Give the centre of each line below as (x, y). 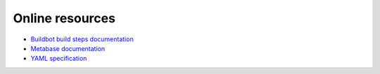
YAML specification (59, 59)
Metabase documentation (68, 48)
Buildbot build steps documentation (82, 39)
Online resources (64, 18)
